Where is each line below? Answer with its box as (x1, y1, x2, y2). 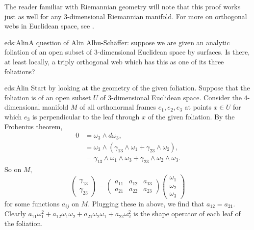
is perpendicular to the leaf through (32, 111, 140, 121)
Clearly (4, 208, 26, 219)
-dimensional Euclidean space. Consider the (111, 92, 242, 102)
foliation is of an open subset (4, 92, 91, 102)
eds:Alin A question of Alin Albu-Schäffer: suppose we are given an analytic (4, 37, 230, 47)
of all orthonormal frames (79, 102, 156, 112)
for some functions (4, 198, 60, 208)
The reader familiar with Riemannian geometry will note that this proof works (4, 1, 241, 11)
